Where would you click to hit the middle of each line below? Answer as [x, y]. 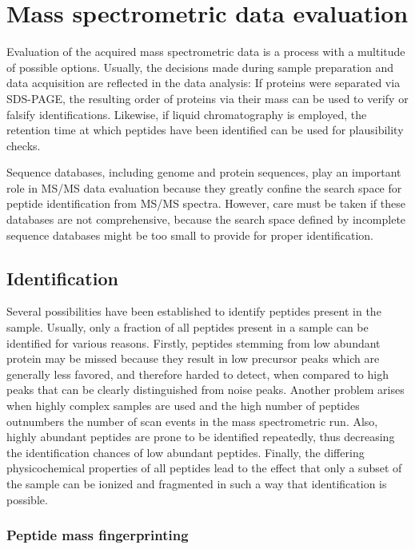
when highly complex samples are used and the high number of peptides [183, 406]
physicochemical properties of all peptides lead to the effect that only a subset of [204, 468]
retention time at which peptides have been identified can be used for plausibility [205, 130]
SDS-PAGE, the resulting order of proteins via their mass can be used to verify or [207, 98]
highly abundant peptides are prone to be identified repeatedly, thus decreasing [201, 437]
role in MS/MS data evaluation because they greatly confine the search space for [204, 187]
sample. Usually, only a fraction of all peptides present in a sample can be [188, 327]
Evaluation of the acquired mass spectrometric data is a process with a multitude [206, 52]
